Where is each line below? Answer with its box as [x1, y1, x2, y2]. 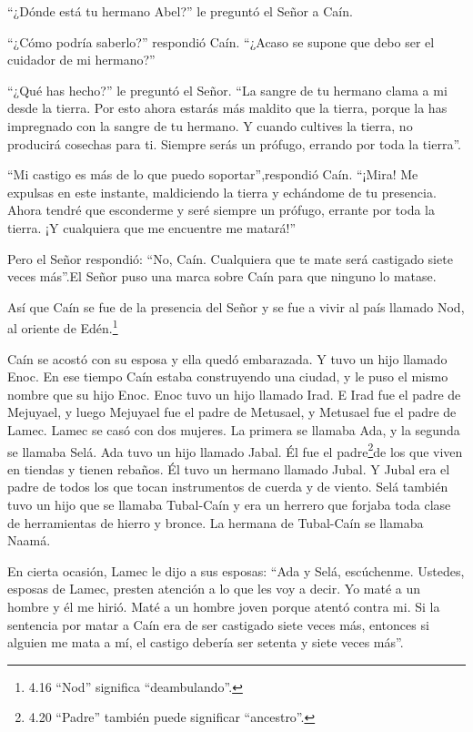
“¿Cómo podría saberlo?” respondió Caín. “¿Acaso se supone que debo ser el [7, 32, 435, 51]
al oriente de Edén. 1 [7, 316, 118, 337]
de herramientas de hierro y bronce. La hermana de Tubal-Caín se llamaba [7, 513, 424, 532]
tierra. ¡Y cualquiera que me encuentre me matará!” [7, 218, 297, 237]
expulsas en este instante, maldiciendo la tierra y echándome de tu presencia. [7, 182, 437, 201]
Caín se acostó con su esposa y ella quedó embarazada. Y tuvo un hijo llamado [7, 349, 448, 368]
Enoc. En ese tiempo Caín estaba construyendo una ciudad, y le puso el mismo [7, 367, 448, 386]
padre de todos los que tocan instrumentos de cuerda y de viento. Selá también [7, 477, 448, 496]
